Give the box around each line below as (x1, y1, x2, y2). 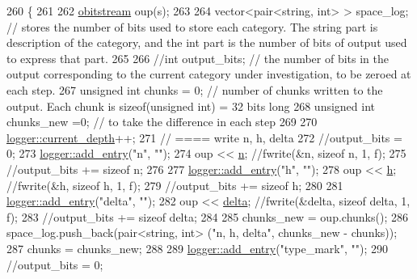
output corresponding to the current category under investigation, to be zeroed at (6, 66, 411, 82)
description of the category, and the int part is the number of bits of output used (6, 34, 407, 51)
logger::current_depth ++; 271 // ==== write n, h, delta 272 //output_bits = (6, 129, 402, 146)
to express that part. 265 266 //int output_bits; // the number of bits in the (6, 49, 389, 66)
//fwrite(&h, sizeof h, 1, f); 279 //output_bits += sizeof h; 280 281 (6, 176, 343, 193)
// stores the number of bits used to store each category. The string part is (6, 18, 378, 35)
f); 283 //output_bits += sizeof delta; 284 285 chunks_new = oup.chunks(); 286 (6, 208, 408, 225)
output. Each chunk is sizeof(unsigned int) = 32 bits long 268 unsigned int (6, 97, 376, 114)
